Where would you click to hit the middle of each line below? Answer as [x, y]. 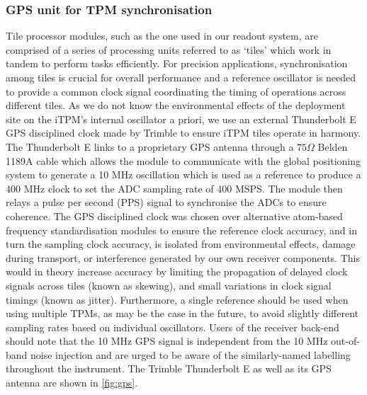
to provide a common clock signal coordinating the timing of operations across [176, 91]
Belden [333, 146]
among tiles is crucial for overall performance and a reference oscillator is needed [181, 77]
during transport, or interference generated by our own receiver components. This [183, 257]
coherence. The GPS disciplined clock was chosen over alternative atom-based [174, 216]
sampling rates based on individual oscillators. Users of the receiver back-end [173, 327]
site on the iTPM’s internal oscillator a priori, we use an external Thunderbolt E [181, 119]
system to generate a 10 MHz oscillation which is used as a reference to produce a [183, 174]
